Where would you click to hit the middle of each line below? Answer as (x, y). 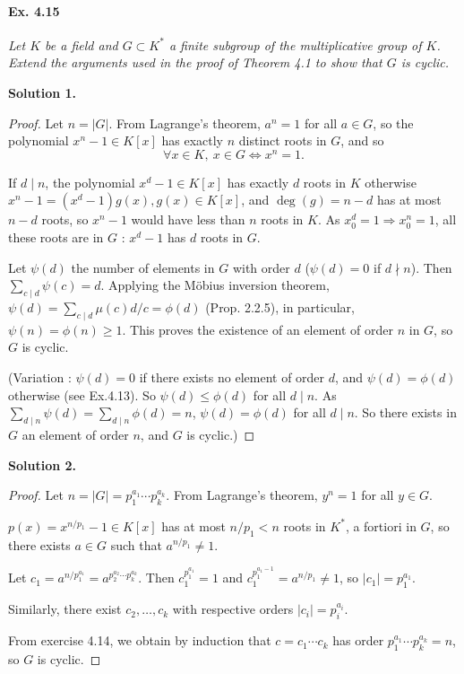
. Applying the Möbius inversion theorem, (215, 285)
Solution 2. (43, 464)
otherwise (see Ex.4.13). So (82, 394)
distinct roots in (283, 140)
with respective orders (233, 609)
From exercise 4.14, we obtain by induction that (140, 640)
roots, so (65, 219)
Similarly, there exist (65, 609)
